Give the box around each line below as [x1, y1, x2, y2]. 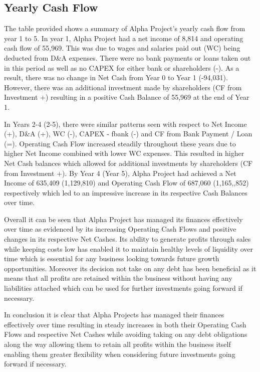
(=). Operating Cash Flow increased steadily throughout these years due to [4, 138, 236, 148]
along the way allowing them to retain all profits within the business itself [4, 339, 231, 349]
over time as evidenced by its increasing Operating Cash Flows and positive [4, 224, 236, 234]
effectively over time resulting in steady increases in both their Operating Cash [4, 319, 246, 329]
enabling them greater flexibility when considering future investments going [4, 348, 235, 359]
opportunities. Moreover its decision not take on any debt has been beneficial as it [4, 263, 256, 273]
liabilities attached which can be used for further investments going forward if [4, 283, 242, 293]
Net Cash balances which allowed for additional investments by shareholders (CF [4, 157, 253, 168]
